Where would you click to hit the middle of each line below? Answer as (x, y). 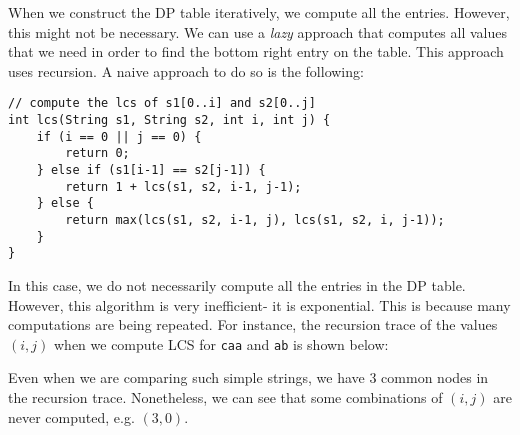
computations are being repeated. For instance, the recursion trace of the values (253, 324)
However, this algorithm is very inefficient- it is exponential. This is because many (259, 304)
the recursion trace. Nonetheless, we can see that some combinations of (225, 396)
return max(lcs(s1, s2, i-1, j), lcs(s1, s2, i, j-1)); (255, 219)
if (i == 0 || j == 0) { (119, 136)
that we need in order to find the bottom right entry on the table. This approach (256, 51)
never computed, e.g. (71, 416)
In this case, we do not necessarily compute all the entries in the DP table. (237, 284)
